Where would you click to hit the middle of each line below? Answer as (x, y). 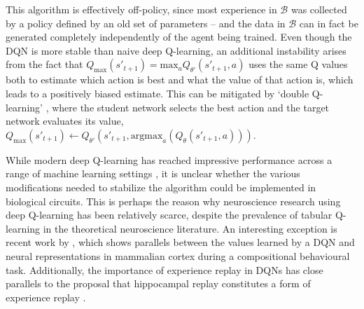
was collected (319, 9)
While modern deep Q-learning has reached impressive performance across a (169, 159)
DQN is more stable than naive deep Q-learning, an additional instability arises (176, 50)
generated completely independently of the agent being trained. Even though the (179, 37)
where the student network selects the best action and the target (191, 107)
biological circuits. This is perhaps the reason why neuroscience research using (173, 201)
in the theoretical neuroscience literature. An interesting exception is (190, 228)
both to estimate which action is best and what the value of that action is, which (180, 80)
